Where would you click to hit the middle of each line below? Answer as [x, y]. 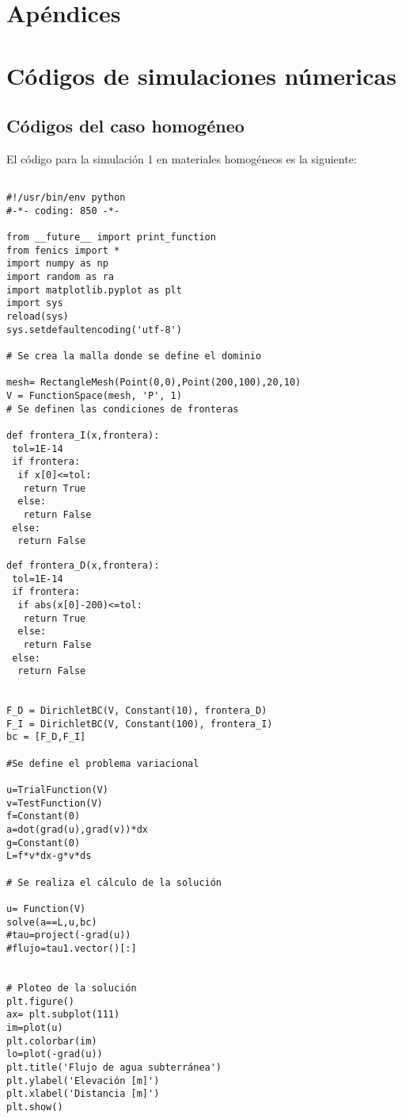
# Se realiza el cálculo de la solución [114, 882]
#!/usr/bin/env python [66, 198]
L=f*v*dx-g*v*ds [49, 856]
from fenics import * [63, 250]
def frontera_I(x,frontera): [83, 436]
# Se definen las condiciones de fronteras [123, 409]
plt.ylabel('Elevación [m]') [83, 1081]
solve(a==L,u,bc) [52, 922]
